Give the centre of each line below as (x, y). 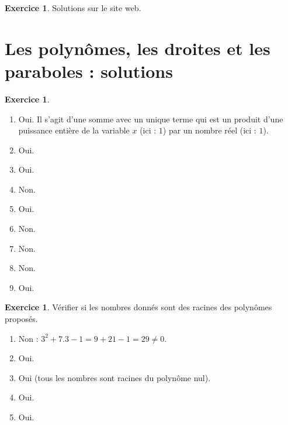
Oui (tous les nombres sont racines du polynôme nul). (114, 377)
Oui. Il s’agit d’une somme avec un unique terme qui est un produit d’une (151, 119)
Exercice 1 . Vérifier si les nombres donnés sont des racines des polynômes (138, 307)
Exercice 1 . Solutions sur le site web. (73, 8)
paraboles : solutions (89, 71)
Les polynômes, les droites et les (138, 48)
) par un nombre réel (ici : (209, 130)
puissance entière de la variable (74, 130)
